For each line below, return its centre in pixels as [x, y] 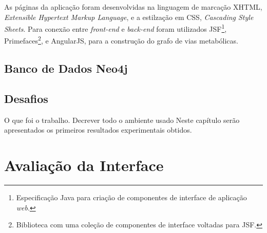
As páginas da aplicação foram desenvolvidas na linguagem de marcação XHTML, [133, 7]
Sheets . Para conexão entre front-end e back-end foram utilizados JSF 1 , [116, 28]
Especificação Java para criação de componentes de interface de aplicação [131, 197]
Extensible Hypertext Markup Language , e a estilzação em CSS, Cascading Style [129, 17]
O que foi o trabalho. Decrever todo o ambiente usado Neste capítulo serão [122, 120]
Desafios [26, 98]
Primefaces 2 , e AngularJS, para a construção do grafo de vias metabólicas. [121, 40]
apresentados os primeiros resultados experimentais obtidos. [98, 130]
